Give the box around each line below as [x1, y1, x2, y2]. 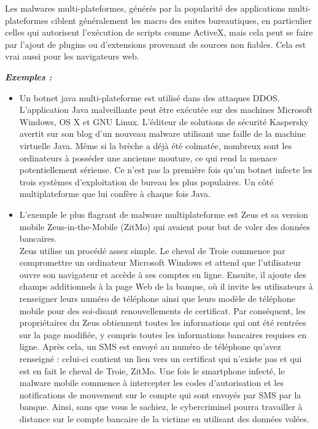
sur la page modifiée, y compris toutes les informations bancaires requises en [19, 328, 307, 341]
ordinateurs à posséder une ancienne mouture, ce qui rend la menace [19, 151, 277, 164]
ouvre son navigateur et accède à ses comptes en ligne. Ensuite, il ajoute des [19, 268, 306, 280]
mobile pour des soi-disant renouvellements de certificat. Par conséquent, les [19, 304, 306, 317]
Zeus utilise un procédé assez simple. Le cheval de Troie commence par [19, 244, 285, 257]
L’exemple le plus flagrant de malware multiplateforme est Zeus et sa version [19, 207, 308, 220]
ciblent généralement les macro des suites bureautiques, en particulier [51, 14, 312, 26]
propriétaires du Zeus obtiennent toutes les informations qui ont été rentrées [19, 316, 306, 329]
